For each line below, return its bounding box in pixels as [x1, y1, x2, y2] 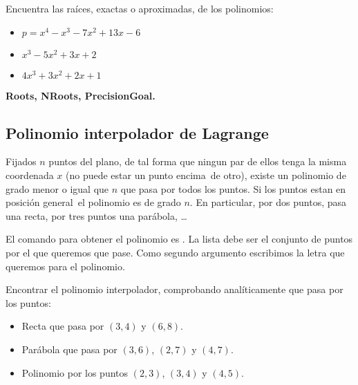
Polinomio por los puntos [21, 365, 129, 379]
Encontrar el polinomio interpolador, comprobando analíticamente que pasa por [6, 282, 343, 297]
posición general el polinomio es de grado [6, 195, 181, 209]
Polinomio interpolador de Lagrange [6, 122, 269, 143]
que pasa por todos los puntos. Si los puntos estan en [120, 181, 346, 196]
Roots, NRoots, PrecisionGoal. [6, 88, 156, 102]
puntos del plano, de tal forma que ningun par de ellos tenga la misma [48, 154, 347, 169]
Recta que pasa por [21, 319, 104, 333]
